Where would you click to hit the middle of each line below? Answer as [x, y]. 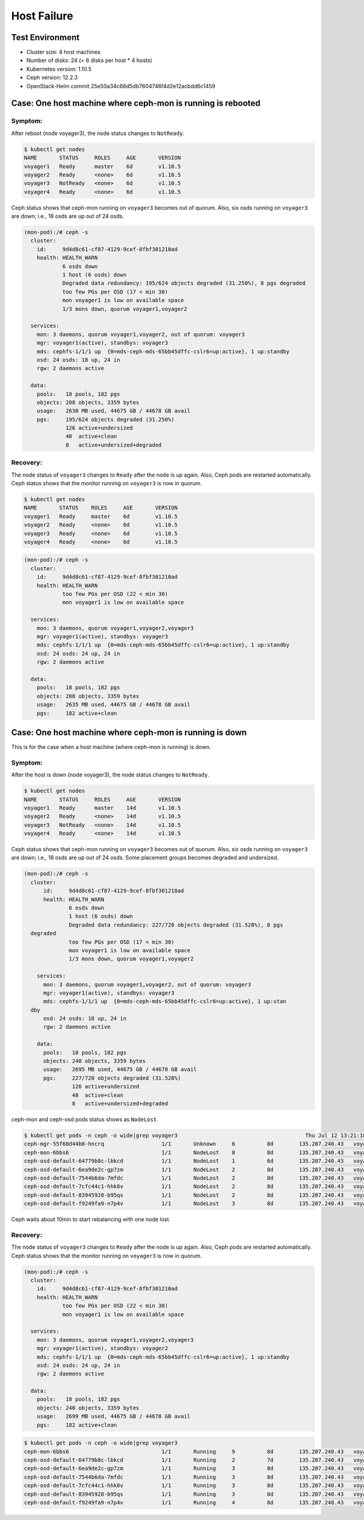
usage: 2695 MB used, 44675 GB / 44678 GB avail [120, 1069]
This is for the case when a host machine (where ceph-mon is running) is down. [111, 747]
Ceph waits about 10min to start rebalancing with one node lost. [91, 1220]
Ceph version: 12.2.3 [52, 78]
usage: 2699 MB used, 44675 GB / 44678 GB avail [113, 1416]
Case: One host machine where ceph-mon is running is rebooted [136, 103]
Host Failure [42, 16]
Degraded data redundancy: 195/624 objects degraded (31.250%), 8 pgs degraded [184, 283]
